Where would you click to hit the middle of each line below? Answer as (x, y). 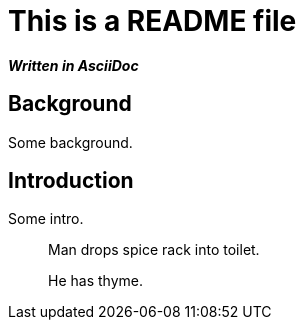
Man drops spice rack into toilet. (154, 250)
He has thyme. (95, 281)
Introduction (71, 181)
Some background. (70, 142)
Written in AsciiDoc (73, 65)
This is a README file (152, 21)
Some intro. (46, 219)
